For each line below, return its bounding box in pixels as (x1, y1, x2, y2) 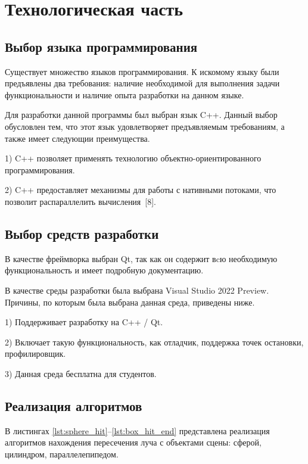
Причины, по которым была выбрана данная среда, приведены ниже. (5, 295, 255, 308)
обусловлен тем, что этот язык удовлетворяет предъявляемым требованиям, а (5, 120, 285, 132)
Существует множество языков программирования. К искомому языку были (5, 65, 279, 77)
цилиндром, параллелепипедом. (5, 447, 119, 460)
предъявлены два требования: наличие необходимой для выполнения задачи (5, 77, 280, 89)
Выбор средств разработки (5, 224, 159, 242)
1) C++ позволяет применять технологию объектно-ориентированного (5, 152, 262, 164)
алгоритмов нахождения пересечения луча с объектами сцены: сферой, (5, 436, 262, 449)
